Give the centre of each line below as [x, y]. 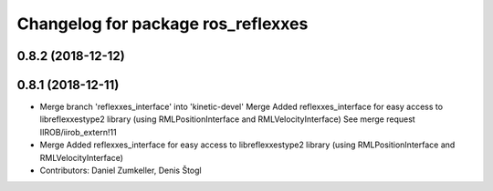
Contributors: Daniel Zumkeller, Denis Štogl [121, 171]
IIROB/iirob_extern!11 [79, 132]
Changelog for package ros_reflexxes [163, 24]
